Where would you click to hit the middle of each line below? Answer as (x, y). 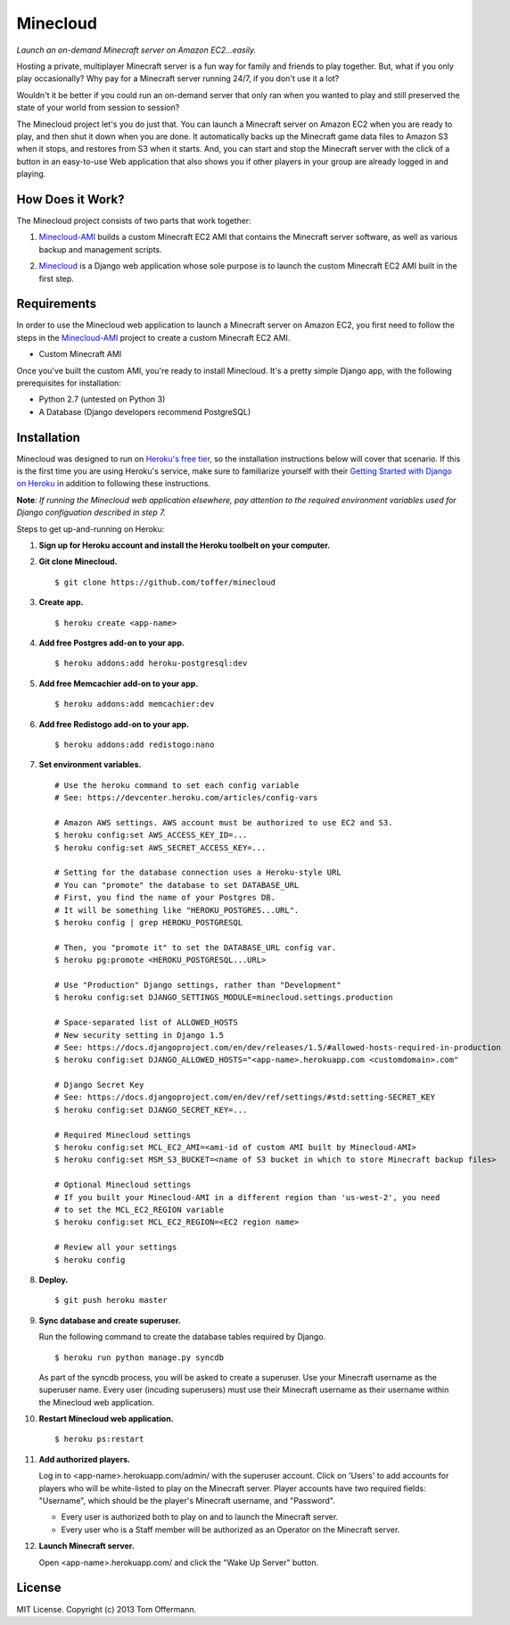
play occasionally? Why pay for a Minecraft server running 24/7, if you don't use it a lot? (178, 79)
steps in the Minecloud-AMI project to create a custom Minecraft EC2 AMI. (153, 337)
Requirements (57, 304)
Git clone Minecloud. (78, 561)
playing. (31, 174)
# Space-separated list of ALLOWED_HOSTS (146, 1023)
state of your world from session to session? (98, 108)
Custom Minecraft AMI (80, 354)
